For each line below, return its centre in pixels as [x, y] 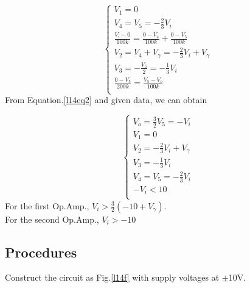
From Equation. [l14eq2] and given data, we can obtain [106, 100]
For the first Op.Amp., [47, 205]
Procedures [41, 252]
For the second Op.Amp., [52, 219]
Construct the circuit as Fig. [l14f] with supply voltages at [112, 277]
